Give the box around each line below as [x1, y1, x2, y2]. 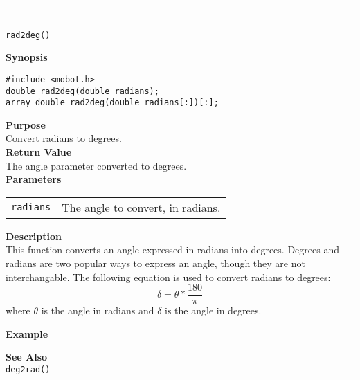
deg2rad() [6, 365, 51, 374]
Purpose [6, 117, 46, 132]
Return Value [6, 145, 72, 159]
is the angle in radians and [41, 303, 154, 318]
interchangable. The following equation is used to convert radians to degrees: [6, 269, 331, 284]
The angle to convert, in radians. [62, 199, 221, 215]
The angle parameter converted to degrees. [6, 158, 187, 172]
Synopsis [6, 50, 48, 64]
